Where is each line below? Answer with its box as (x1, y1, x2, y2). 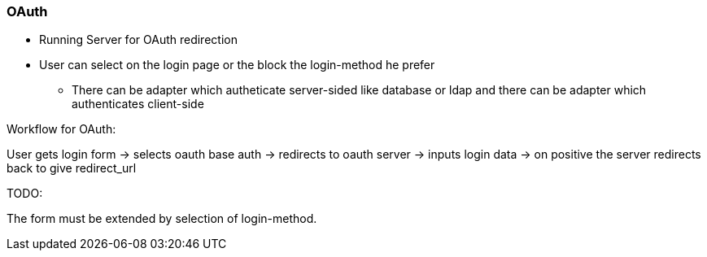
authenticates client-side (72, 97, 204, 111)
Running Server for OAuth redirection (39, 33, 238, 47)
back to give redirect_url (7, 161, 137, 176)
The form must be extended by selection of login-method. (7, 211, 317, 226)
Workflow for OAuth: (7, 122, 116, 137)
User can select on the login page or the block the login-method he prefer (39, 58, 435, 72)
